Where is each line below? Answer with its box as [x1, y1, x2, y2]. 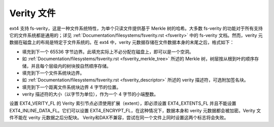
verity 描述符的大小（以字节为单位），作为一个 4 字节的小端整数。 [22, 91, 159, 97]
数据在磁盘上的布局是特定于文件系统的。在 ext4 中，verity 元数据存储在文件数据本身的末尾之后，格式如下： [9, 39, 234, 46]
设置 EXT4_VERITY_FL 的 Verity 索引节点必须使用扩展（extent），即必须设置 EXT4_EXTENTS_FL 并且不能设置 [9, 100, 236, 106]
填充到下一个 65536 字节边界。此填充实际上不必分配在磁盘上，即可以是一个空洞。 [22, 49, 194, 55]
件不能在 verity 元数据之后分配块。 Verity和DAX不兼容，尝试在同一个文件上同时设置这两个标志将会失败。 [9, 114, 229, 121]
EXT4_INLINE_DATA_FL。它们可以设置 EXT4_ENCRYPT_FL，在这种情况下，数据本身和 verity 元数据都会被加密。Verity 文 [9, 107, 261, 113]
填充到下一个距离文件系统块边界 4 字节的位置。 [22, 84, 121, 90]
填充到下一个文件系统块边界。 [22, 70, 85, 76]
